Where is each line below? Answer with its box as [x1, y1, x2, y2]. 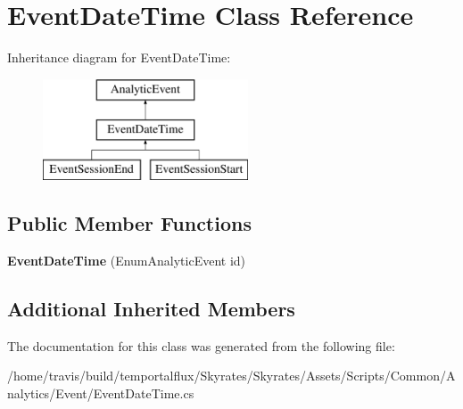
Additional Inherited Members [7, 294, 295, 322]
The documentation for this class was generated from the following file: [7, 336, 395, 355]
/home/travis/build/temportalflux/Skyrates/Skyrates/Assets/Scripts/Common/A [7, 366, 456, 385]
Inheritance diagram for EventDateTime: [7, 48, 231, 67]
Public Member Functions [7, 209, 252, 237]
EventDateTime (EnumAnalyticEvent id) [7, 250, 246, 269]
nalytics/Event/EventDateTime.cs [7, 383, 194, 402]
